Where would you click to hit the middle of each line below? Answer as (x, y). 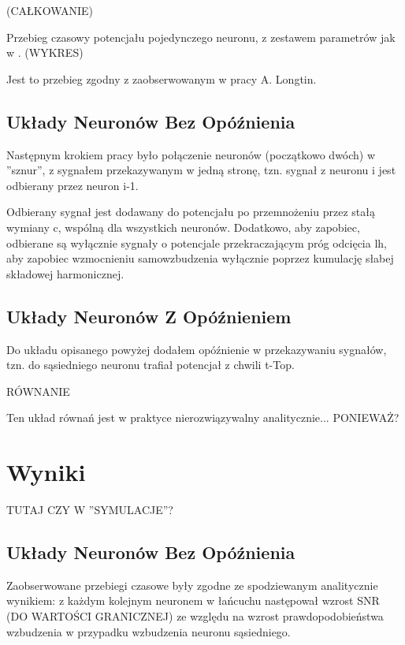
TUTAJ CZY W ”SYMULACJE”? (90, 510)
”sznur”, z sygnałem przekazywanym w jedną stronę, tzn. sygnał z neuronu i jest (201, 170)
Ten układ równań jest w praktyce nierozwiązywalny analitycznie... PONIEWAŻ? (203, 418)
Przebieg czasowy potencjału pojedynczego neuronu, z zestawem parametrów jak (201, 37)
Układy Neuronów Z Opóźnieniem (149, 316)
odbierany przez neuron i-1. (72, 185)
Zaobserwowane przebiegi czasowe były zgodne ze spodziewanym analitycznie (192, 585)
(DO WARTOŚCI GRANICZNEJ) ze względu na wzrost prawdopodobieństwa (195, 616)
